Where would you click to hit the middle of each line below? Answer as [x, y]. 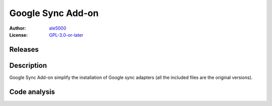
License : [18, 35]
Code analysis [32, 92]
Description [28, 65]
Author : [18, 28]
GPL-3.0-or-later [66, 35]
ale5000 [58, 28]
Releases [24, 49]
